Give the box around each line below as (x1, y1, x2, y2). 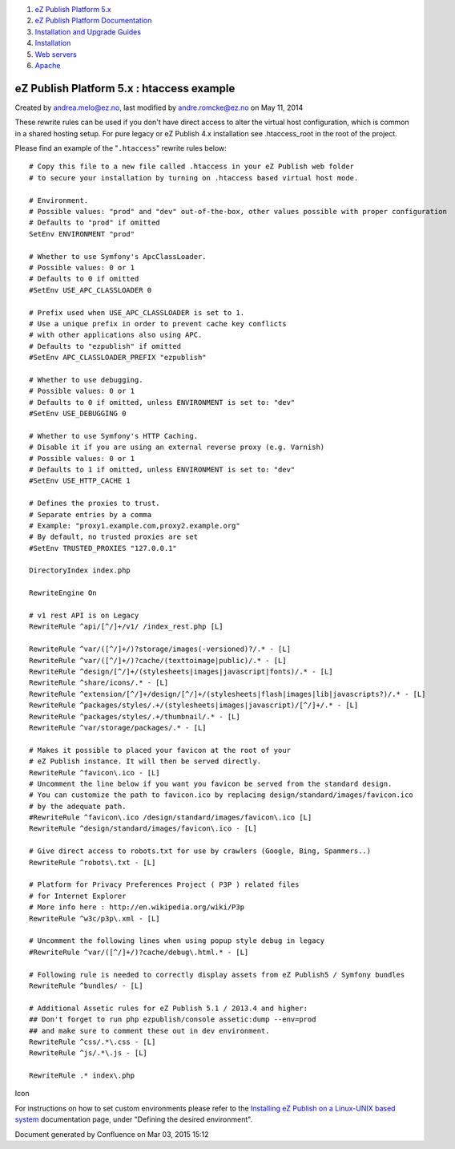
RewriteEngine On (29, 589, 97, 597)
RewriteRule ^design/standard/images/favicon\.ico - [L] (29, 824, 258, 833)
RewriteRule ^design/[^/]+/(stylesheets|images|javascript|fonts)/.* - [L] (29, 667, 333, 676)
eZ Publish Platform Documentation (34, 16, 152, 26)
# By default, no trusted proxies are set (29, 532, 199, 541)
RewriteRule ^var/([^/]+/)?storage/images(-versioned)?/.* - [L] (29, 645, 292, 653)
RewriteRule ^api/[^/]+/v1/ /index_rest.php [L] (29, 622, 223, 631)
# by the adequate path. (29, 802, 127, 811)
